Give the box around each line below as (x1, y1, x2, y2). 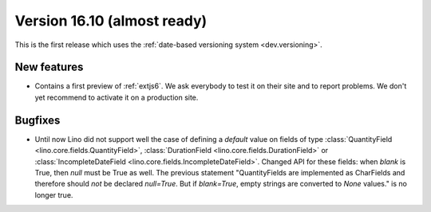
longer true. (34, 190, 73, 199)
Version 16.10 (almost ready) (14, 12, 208, 29)
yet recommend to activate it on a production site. (34, 92, 199, 102)
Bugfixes (14, 113, 61, 127)
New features (14, 61, 84, 74)
